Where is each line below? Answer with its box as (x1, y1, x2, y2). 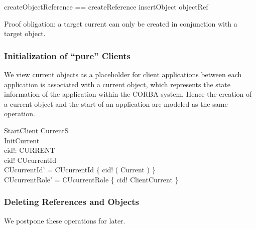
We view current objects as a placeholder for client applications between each (4, 69, 242, 79)
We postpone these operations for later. (4, 215, 125, 225)
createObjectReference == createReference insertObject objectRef (4, 2, 208, 12)
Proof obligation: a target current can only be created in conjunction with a (4, 18, 237, 29)
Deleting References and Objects (4, 195, 140, 208)
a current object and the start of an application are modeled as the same (4, 98, 228, 109)
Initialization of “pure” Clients (4, 49, 131, 62)
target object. (4, 28, 46, 39)
